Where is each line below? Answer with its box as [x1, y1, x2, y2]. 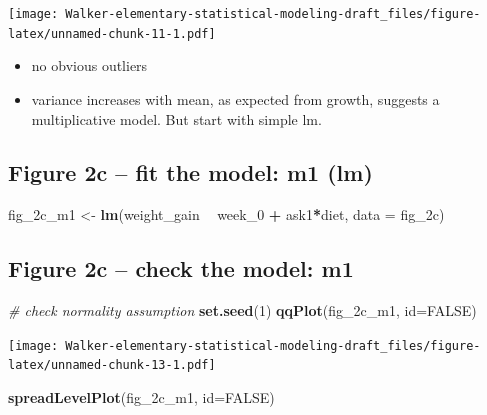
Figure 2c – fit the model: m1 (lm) [8, 157, 373, 188]
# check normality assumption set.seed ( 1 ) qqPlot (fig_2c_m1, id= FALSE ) [8, 300, 477, 321]
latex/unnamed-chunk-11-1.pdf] [8, 26, 216, 41]
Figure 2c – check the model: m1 [8, 253, 354, 284]
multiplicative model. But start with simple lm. [31, 108, 322, 129]
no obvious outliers [31, 55, 148, 76]
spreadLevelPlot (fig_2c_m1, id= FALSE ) [8, 387, 275, 407]
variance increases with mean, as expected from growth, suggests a [31, 88, 440, 109]
